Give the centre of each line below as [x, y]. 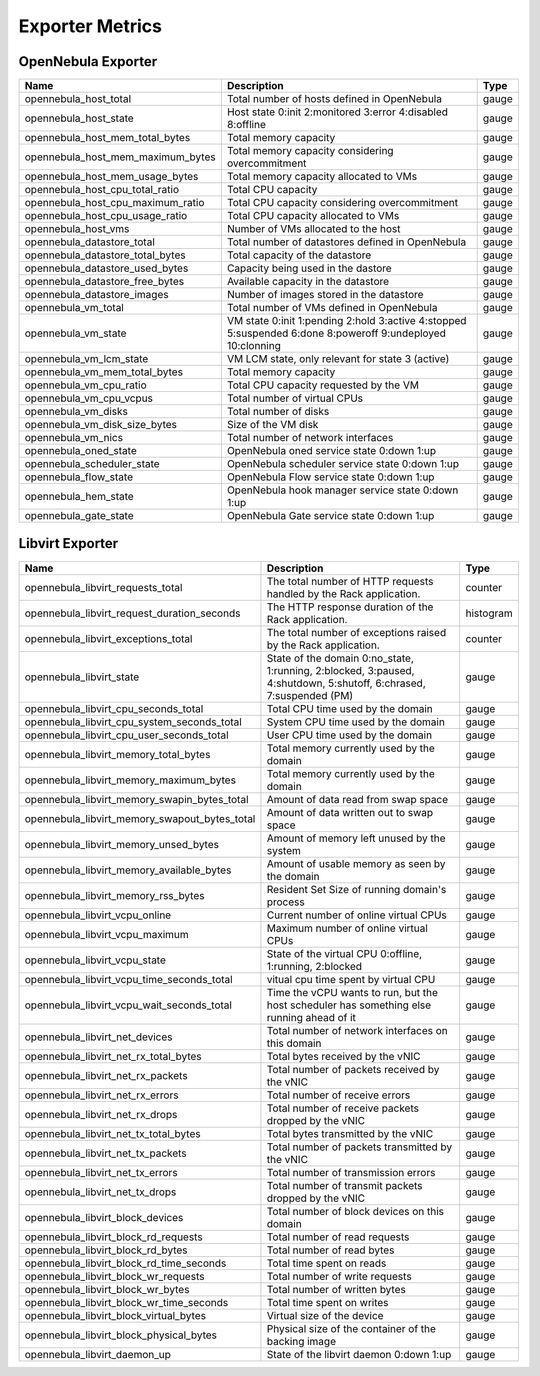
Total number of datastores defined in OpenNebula [346, 242]
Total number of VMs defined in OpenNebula [332, 308]
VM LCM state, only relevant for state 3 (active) [338, 359]
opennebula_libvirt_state [82, 677]
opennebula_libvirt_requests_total [103, 587]
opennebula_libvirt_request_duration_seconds [132, 613]
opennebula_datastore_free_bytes [104, 282]
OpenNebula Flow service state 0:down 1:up [330, 477]
